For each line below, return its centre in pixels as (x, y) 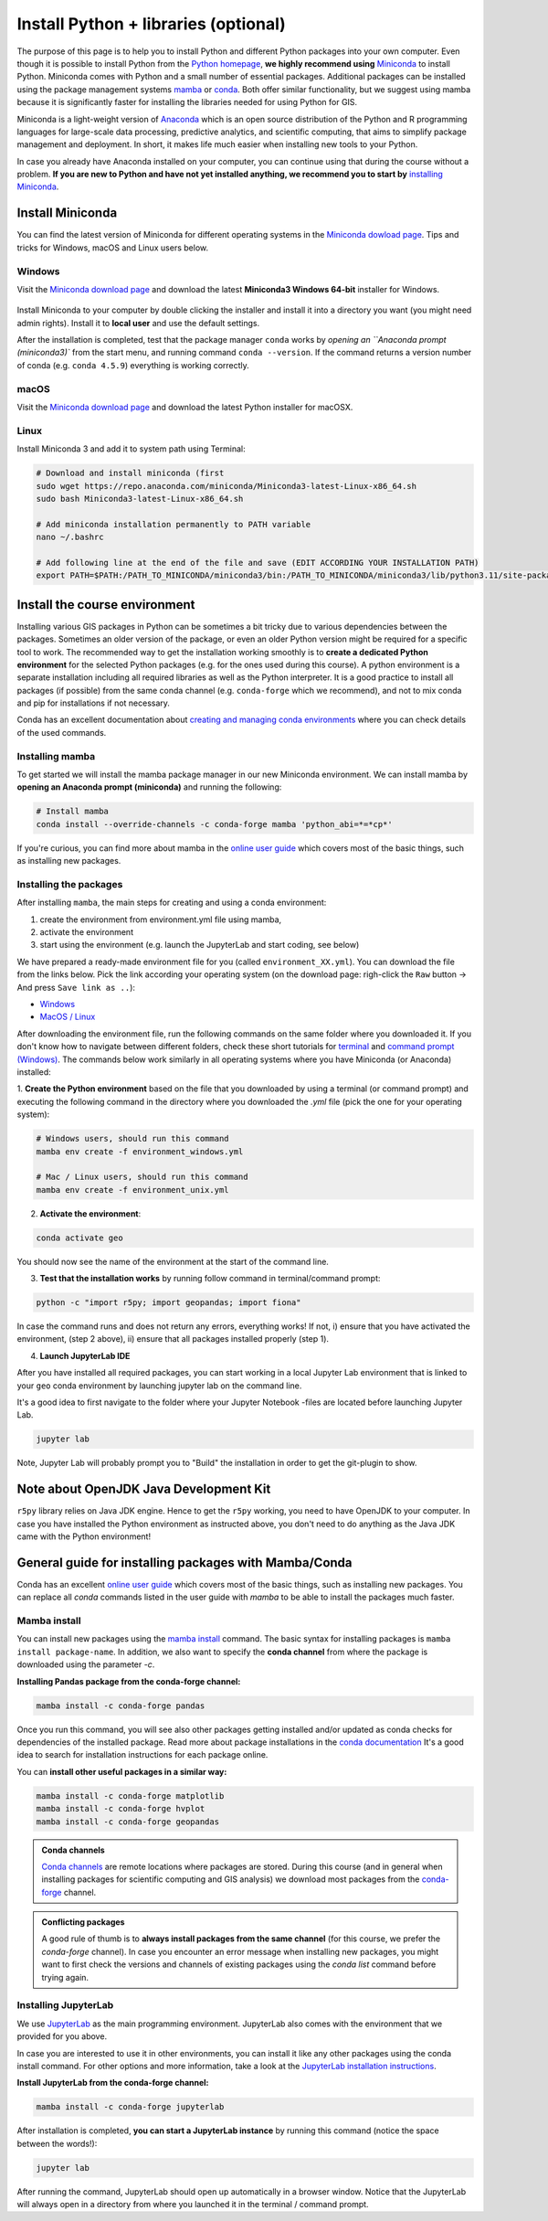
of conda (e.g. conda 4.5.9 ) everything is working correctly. (133, 365)
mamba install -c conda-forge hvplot (121, 1809)
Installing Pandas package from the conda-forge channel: (129, 1681)
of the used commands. (62, 732)
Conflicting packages (83, 1922)
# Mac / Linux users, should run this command (142, 1177)
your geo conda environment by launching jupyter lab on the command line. (159, 1386)
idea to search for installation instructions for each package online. (142, 1755)
